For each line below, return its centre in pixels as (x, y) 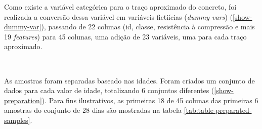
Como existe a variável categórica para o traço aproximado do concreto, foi (120, 7)
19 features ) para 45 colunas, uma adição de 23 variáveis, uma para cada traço (125, 36)
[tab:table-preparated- (218, 110)
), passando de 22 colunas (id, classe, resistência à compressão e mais (148, 27)
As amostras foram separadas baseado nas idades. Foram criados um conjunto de (129, 80)
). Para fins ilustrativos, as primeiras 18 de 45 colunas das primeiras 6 (150, 100)
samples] (17, 120)
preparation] (23, 100)
